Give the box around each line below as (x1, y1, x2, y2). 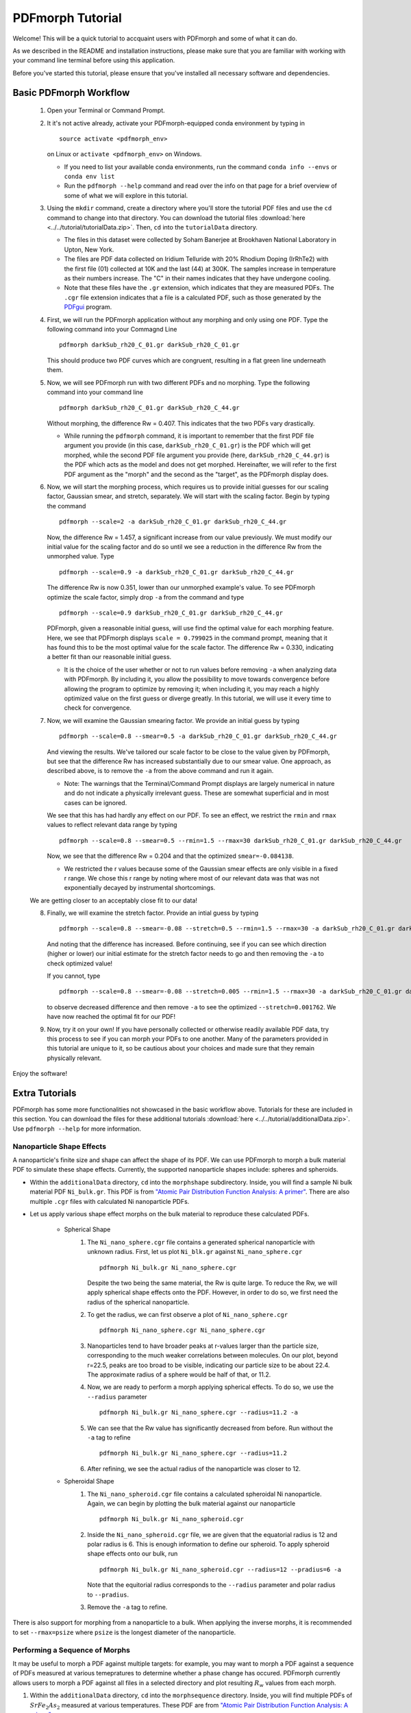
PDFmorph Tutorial (12, 10, 123, 25)
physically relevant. (47, 1054, 102, 1062)
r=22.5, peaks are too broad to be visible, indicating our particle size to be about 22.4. (87, 1361, 330, 1369)
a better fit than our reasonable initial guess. (47, 653, 172, 661)
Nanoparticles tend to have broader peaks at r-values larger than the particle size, (87, 1342, 319, 1350)
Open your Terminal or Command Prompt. (47, 106, 166, 114)
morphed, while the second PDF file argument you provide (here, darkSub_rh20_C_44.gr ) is (64, 451, 330, 459)
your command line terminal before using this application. (12, 56, 175, 64)
